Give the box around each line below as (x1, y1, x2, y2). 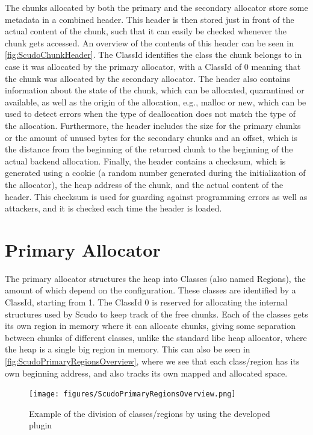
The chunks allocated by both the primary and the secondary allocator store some (5, 1, 308, 13)
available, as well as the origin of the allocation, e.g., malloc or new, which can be (5, 95, 306, 108)
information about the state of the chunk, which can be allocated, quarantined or (5, 84, 305, 96)
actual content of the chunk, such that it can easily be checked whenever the (5, 25, 287, 37)
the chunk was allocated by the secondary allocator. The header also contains (5, 72, 291, 84)
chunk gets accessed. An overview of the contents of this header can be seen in (5, 36, 294, 49)
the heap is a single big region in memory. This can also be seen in (5, 343, 250, 355)
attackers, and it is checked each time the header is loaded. (5, 202, 222, 214)
